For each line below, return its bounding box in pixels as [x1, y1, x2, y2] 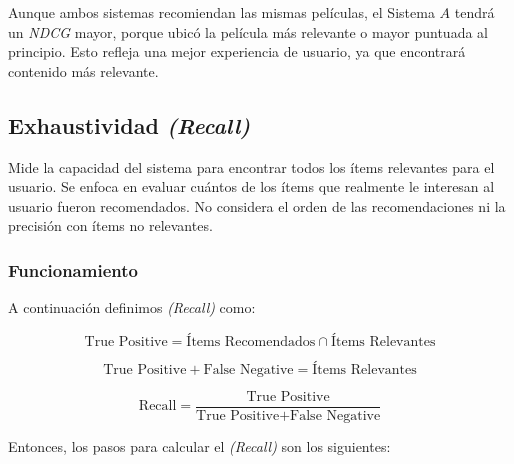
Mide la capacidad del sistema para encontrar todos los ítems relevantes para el [8, 156, 495, 177]
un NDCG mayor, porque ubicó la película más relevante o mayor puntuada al [8, 21, 488, 42]
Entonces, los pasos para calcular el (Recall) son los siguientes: [8, 435, 391, 456]
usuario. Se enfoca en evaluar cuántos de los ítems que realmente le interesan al [8, 176, 495, 197]
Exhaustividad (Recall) [8, 109, 251, 140]
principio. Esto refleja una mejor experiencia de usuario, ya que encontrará [8, 41, 466, 62]
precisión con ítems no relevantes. [8, 215, 213, 236]
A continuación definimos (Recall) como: [8, 297, 256, 318]
